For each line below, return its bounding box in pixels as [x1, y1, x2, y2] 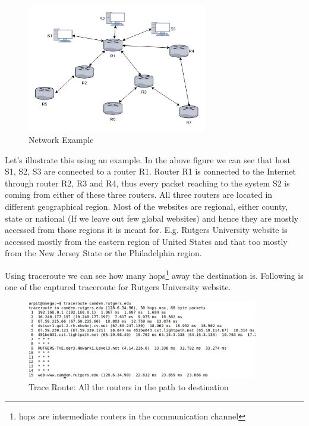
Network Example [29, 133, 94, 145]
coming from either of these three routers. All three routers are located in [5, 188, 273, 201]
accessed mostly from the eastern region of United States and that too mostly [5, 235, 288, 247]
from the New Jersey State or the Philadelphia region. [5, 247, 202, 259]
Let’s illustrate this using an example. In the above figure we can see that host [5, 153, 291, 166]
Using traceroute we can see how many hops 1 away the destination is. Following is [5, 267, 304, 281]
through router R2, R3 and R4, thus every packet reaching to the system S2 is [5, 176, 290, 189]
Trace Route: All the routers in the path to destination [29, 381, 229, 393]
